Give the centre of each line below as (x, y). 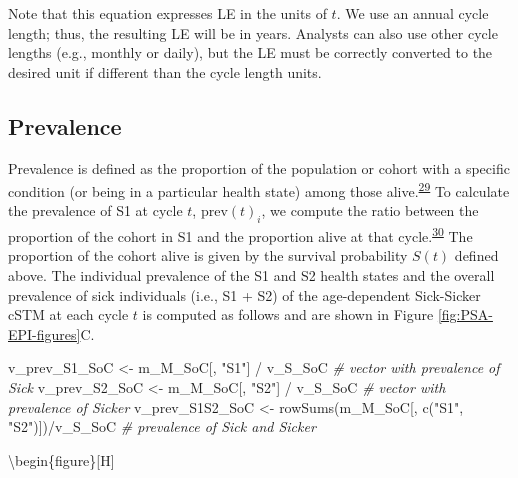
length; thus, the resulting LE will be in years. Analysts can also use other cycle (253, 32)
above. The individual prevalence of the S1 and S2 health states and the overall (251, 275)
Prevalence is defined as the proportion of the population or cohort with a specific (259, 167)
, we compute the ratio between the (370, 210)
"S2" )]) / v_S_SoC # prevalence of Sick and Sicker (162, 426)
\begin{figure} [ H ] (61, 459)
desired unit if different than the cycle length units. (165, 71)
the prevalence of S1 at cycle (95, 210)
